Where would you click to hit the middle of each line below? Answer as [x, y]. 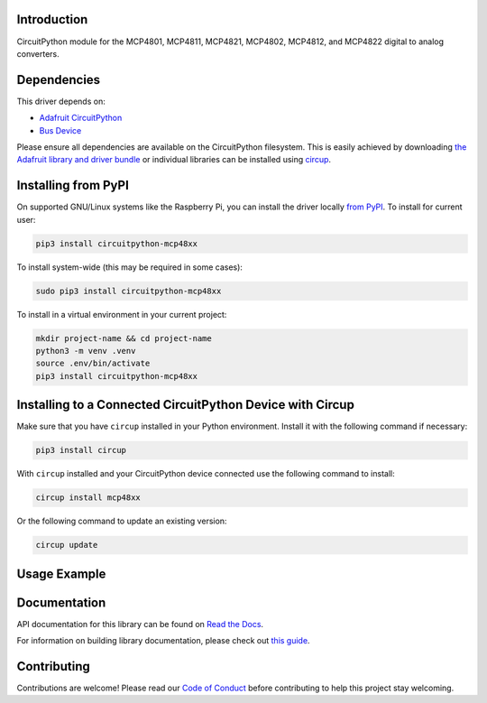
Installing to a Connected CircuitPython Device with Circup [186, 405]
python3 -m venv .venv [86, 351]
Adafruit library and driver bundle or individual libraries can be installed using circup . [174, 160]
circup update [67, 545]
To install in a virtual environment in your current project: [122, 314]
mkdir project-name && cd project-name [124, 338]
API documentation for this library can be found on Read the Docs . [140, 624]
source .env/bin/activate [93, 364]
